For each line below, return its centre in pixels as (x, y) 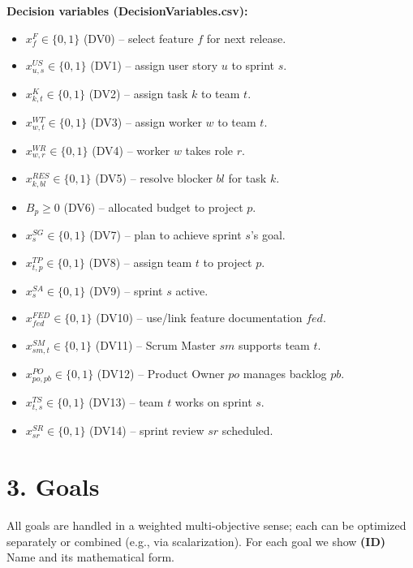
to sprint (253, 65)
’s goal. (268, 235)
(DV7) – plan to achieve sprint (166, 235)
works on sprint (213, 402)
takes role (209, 150)
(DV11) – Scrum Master (155, 344)
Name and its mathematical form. (90, 557)
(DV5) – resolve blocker (154, 178)
